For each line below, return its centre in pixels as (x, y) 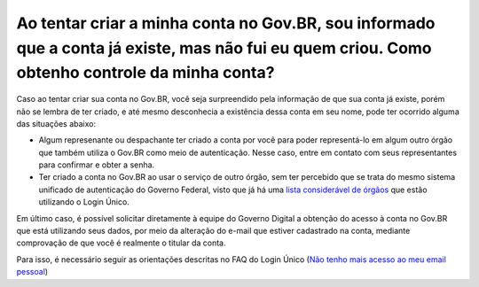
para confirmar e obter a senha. (97, 165)
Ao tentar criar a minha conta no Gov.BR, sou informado (226, 23)
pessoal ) (32, 272)
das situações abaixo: (56, 123)
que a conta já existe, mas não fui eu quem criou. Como (224, 48)
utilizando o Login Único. (84, 202)
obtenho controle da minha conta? (145, 73)
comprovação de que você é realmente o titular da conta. (121, 243)
